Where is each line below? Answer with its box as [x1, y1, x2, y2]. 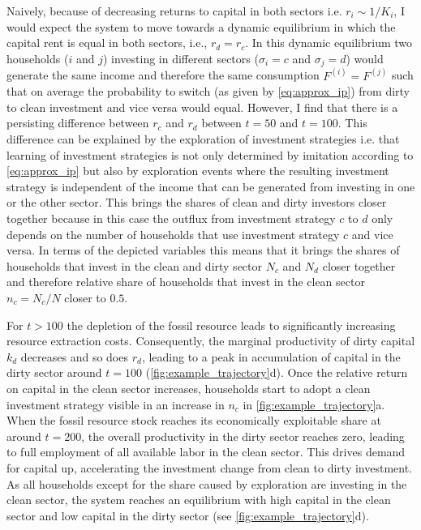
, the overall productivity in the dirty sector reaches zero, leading [81, 427, 405, 444]
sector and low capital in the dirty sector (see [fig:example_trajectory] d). [6, 506, 369, 524]
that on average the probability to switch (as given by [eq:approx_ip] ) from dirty [6, 83, 410, 100]
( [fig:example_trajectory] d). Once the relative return [145, 364, 408, 381]
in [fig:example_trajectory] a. [243, 395, 385, 412]
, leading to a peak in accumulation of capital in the [141, 348, 401, 365]
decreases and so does [20, 348, 128, 365]
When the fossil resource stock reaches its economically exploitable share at [6, 412, 381, 429]
